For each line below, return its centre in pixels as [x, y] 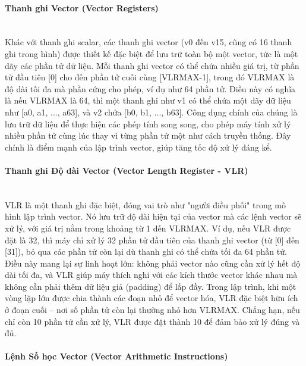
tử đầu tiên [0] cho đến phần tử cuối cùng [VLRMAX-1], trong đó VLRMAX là [150, 77]
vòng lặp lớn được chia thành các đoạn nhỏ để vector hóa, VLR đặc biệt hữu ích [152, 298]
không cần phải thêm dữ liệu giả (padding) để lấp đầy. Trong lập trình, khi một [151, 286]
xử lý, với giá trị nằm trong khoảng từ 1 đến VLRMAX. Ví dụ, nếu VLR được [148, 228]
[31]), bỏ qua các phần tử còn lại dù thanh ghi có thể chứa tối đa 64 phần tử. [146, 251]
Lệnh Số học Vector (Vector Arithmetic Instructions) [116, 356]
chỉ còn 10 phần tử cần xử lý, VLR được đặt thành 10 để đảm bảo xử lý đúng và [152, 321]
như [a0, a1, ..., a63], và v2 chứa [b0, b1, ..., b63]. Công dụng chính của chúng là [151, 112]
